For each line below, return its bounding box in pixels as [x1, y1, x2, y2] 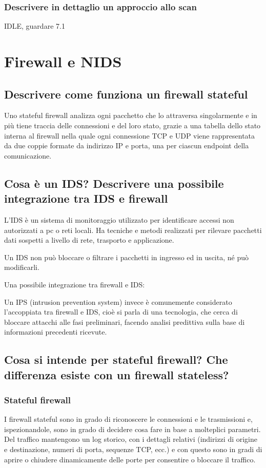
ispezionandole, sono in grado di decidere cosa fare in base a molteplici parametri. [4, 423, 261, 434]
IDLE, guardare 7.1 [4, 21, 65, 31]
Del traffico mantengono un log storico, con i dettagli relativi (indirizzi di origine [4, 434, 257, 444]
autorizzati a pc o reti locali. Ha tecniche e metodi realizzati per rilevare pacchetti [4, 224, 262, 235]
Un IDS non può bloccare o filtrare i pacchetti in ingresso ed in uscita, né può [4, 251, 249, 262]
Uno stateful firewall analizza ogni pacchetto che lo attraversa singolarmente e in [4, 110, 257, 121]
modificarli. [4, 262, 39, 272]
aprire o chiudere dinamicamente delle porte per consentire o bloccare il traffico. [4, 454, 256, 464]
